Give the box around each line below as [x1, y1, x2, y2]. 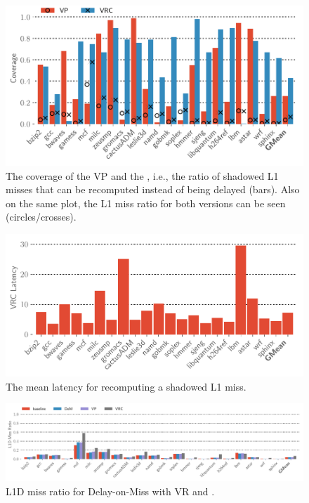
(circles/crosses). [6, 209, 77, 224]
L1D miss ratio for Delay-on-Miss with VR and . [6, 483, 215, 498]
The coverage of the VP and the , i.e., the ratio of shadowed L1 [6, 168, 279, 183]
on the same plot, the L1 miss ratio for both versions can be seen [6, 195, 286, 210]
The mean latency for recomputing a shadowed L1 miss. [6, 379, 246, 393]
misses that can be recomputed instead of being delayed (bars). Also [6, 182, 300, 197]
